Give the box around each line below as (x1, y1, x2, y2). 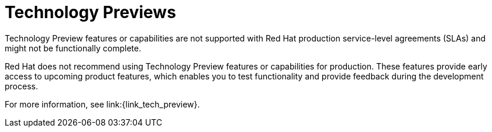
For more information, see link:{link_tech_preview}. (5, 99, 200, 109)
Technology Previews (5, 2, 176, 22)
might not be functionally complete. (5, 43, 142, 53)
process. (5, 81, 38, 91)
